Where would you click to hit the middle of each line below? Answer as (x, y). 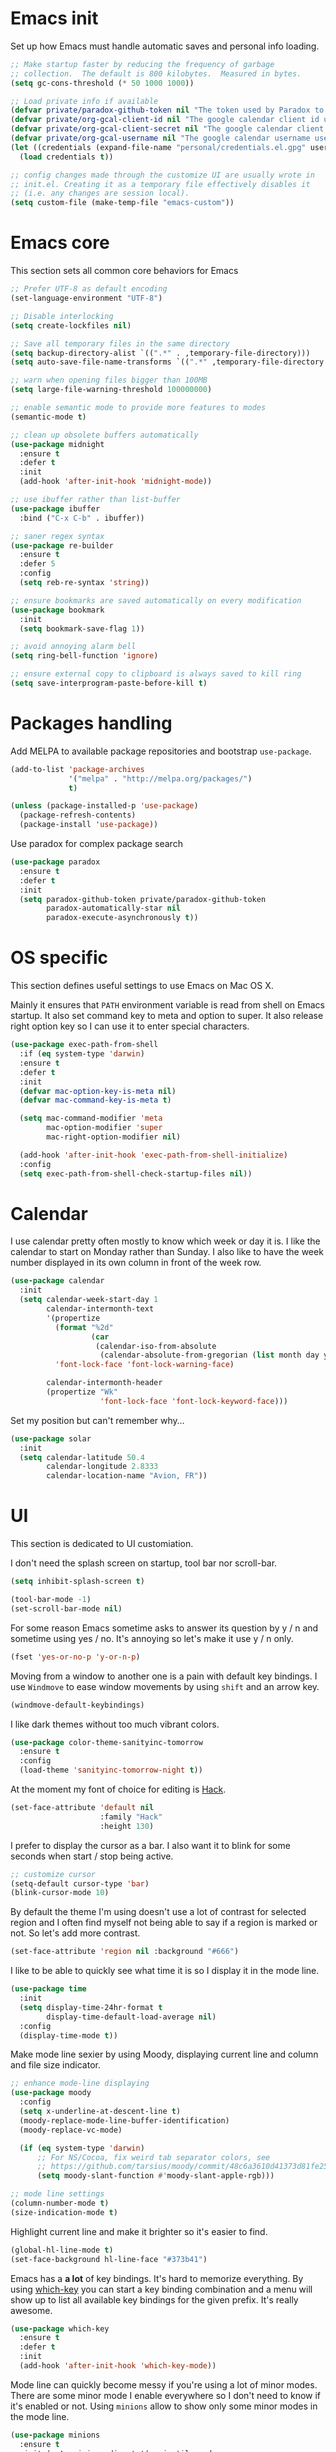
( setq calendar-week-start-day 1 (89, 1300)
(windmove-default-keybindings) (77, 1705)
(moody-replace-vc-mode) (71, 2130)
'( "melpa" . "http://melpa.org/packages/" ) (160, 778)
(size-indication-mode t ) (64, 2212)
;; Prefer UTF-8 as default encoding (89, 289)
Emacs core (60, 243)
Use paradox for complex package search (96, 844)
